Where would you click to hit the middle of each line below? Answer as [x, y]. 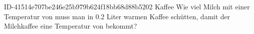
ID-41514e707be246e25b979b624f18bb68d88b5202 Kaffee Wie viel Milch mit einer [127, 6]
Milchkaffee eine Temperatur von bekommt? [71, 26]
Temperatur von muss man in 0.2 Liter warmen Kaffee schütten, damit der [117, 16]
